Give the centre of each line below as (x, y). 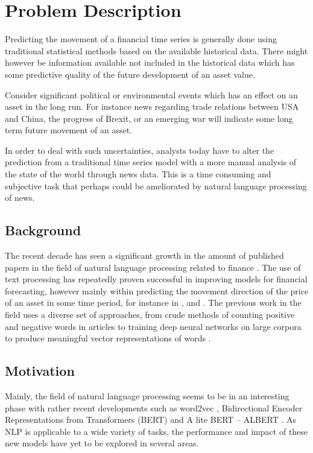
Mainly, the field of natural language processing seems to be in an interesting (147, 396)
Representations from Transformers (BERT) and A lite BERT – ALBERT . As (150, 420)
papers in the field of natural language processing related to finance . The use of (153, 267)
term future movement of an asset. (68, 130)
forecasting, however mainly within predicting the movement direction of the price (157, 290)
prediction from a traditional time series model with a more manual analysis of (151, 162)
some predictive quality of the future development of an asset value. (130, 74)
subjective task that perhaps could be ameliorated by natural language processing (156, 185)
